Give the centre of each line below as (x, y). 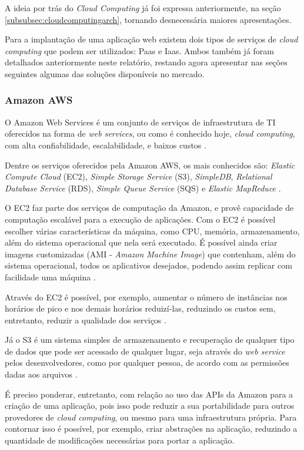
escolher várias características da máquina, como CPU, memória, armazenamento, (152, 231)
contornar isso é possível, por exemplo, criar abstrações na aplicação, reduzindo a (151, 429)
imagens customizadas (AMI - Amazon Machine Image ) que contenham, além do (150, 254)
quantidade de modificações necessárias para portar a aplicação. (120, 440)
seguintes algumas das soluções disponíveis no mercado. (105, 73)
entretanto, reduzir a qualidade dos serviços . (86, 320)
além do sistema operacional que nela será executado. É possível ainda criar (141, 242)
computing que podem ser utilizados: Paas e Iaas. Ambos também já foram (139, 50)
